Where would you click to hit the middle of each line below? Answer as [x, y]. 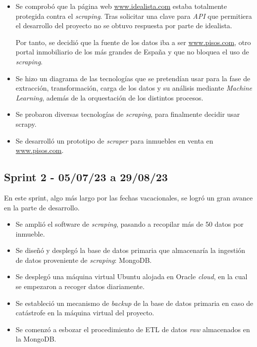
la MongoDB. [36, 339]
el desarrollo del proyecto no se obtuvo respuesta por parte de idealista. [124, 25]
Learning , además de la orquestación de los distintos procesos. [109, 97]
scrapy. [26, 124]
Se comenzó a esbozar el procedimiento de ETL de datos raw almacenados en [133, 329]
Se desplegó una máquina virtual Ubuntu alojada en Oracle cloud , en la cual [131, 276]
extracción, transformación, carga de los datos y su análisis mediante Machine [134, 88]
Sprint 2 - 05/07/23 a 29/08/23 [86, 177]
